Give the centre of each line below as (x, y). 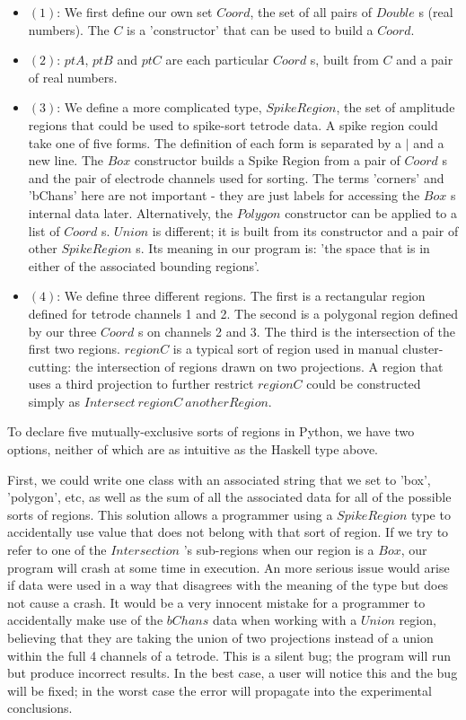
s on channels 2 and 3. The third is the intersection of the (296, 331)
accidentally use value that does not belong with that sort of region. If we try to (228, 532)
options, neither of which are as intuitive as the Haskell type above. (193, 449)
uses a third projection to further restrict (141, 384)
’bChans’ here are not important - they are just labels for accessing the (224, 195)
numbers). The (69, 29)
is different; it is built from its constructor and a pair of (305, 230)
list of (44, 230)
